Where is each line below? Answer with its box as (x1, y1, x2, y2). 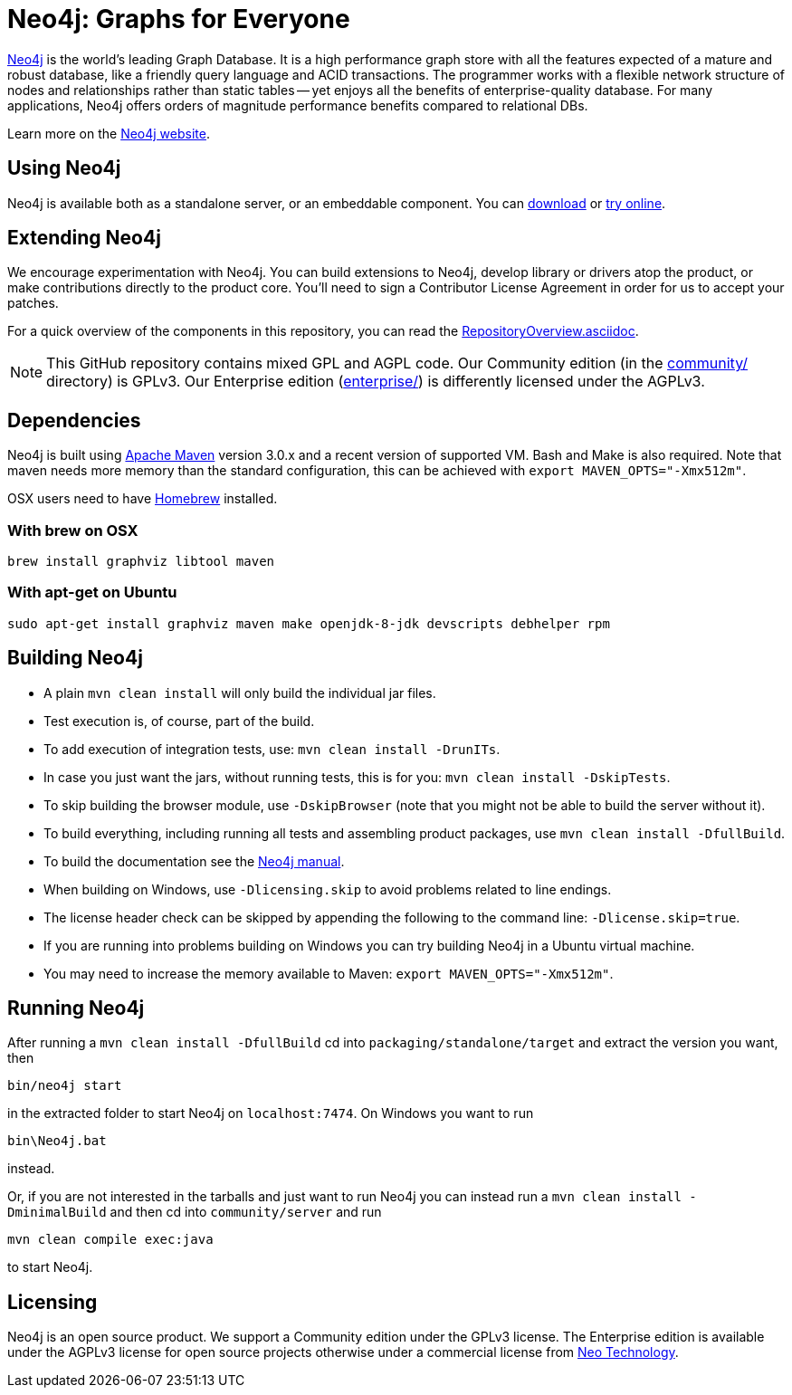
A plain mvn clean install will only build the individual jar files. (43, 684, 436, 701)
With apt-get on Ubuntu (7, 583, 177, 602)
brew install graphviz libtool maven (7, 554, 275, 569)
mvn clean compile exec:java (7, 1232, 214, 1247)
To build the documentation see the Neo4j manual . (43, 853, 345, 869)
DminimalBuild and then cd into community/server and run (7, 1204, 382, 1220)
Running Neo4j (7, 997, 145, 1020)
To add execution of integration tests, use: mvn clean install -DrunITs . (43, 740, 501, 757)
